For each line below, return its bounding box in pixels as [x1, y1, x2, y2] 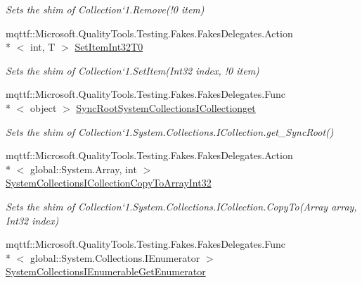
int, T [30, 39, 56, 54]
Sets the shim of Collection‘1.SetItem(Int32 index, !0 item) [6, 63, 259, 77]
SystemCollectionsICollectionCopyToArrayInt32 [6, 175, 212, 190]
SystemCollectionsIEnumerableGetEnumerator [6, 264, 206, 279]
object [30, 100, 57, 115]
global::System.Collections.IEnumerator [30, 250, 200, 265]
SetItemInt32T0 [75, 39, 143, 54]
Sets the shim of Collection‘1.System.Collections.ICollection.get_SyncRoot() [6, 124, 334, 139]
